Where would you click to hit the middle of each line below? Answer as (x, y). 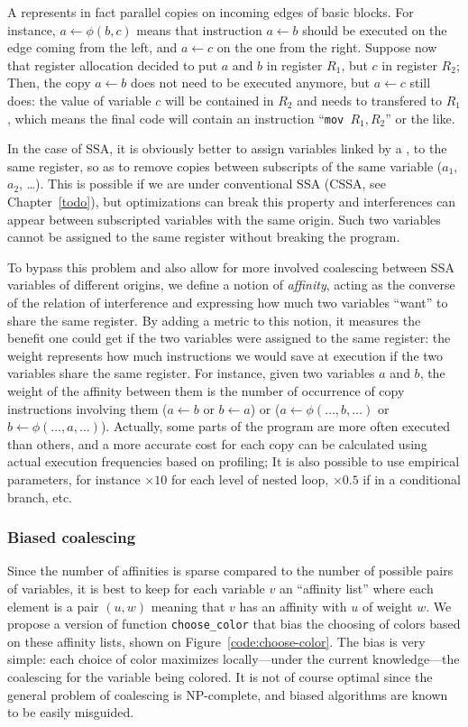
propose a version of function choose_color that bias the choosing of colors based (234, 624)
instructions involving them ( (87, 408)
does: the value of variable (79, 100)
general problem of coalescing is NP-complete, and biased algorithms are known (228, 694)
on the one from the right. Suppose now (327, 47)
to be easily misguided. (71, 712)
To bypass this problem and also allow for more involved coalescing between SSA (231, 267)
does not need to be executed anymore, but (250, 83)
